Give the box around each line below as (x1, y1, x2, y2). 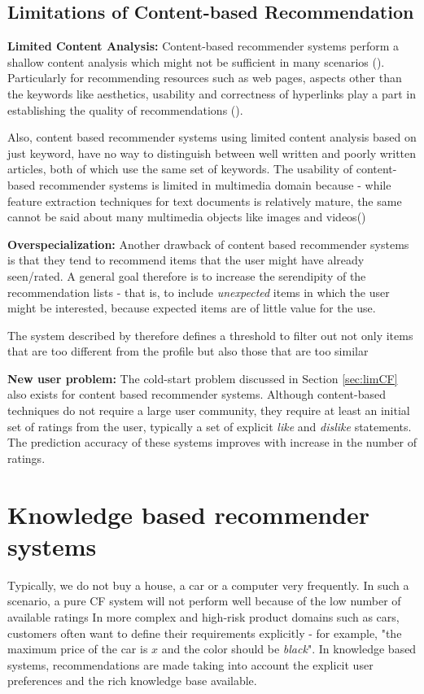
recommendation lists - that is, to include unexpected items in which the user (7, 283, 390, 300)
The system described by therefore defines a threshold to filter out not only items (7, 326, 413, 343)
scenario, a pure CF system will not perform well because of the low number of (7, 592, 401, 609)
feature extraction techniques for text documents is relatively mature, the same (7, 192, 402, 209)
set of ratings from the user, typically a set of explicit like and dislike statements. (7, 417, 412, 434)
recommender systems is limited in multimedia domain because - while (38, 176, 391, 193)
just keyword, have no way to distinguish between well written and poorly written (7, 144, 417, 161)
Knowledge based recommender (7, 497, 370, 530)
